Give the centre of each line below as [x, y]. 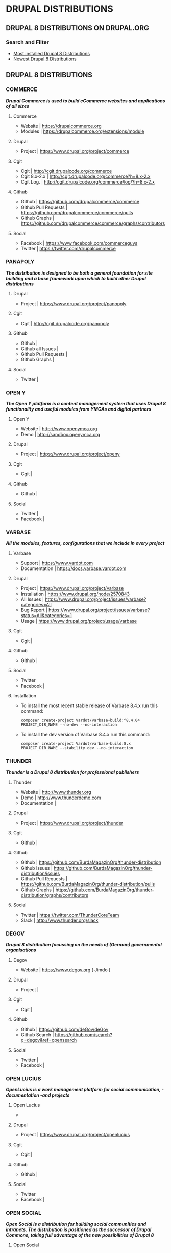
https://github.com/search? [84, 1035]
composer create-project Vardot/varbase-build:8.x [76, 744]
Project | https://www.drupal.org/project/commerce [75, 151]
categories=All [36, 605]
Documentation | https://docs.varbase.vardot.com [74, 568]
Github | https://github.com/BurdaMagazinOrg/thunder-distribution [91, 862]
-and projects [55, 1095]
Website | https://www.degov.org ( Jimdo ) [66, 970]
